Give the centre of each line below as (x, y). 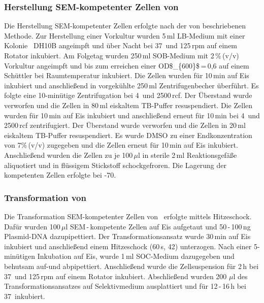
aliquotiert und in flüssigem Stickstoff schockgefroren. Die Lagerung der (115, 165)
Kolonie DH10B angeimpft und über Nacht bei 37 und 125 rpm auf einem (121, 45)
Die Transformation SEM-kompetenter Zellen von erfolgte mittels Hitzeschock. (128, 216)
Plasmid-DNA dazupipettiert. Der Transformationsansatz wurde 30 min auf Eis (127, 236)
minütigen (20, 256)
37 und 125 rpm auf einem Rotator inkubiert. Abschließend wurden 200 (115, 276)
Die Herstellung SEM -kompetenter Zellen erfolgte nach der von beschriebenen (125, 26)
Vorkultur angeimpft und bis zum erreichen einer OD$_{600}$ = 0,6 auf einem (127, 65)
